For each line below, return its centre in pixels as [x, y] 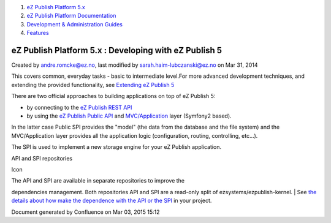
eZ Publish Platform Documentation [71, 16]
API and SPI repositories [42, 158]
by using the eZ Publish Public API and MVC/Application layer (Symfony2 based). [129, 116]
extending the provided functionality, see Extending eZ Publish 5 [93, 85]
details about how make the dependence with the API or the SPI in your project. [112, 201]
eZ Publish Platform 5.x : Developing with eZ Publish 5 [117, 50]
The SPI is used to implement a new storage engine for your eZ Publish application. [116, 147]
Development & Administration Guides [74, 24]
